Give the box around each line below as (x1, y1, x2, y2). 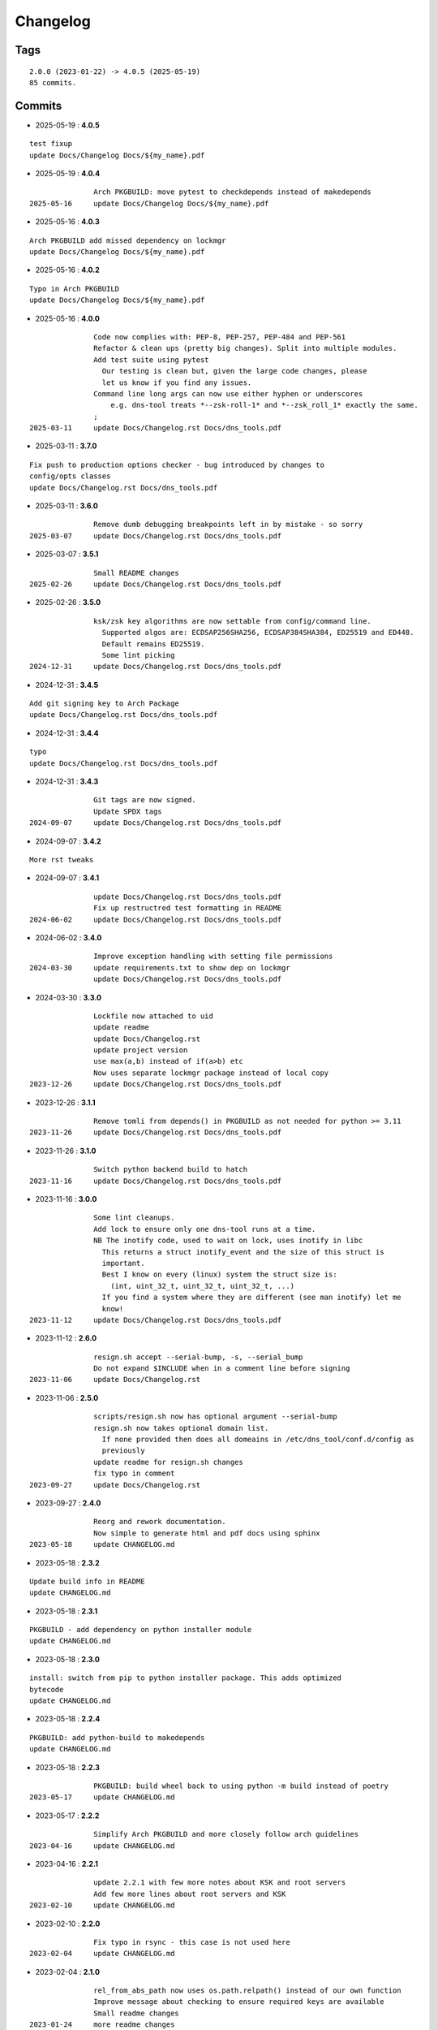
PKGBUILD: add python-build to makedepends (29, 1733, 205, 1742)
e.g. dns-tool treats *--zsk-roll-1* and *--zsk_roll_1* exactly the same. (110, 400, 419, 410)
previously (101, 1446, 145, 1455)
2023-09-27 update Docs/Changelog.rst (29, 1480, 201, 1489)
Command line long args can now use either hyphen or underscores (93, 389, 363, 398)
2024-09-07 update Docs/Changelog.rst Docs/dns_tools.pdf (29, 818, 282, 827)
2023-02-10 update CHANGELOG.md (29, 1901, 175, 1910)
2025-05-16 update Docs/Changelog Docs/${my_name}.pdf (29, 199, 269, 208)
